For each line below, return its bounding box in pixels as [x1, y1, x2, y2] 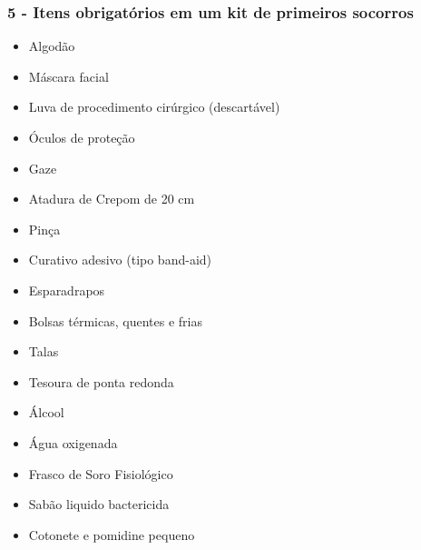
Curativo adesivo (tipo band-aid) [28, 250, 212, 269]
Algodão [28, 36, 75, 55]
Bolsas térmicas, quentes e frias [28, 311, 202, 330]
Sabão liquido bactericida [28, 495, 170, 514]
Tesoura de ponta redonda [28, 372, 174, 391]
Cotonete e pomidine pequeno [28, 525, 195, 544]
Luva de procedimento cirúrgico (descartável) [28, 97, 280, 116]
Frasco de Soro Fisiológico [28, 464, 173, 483]
